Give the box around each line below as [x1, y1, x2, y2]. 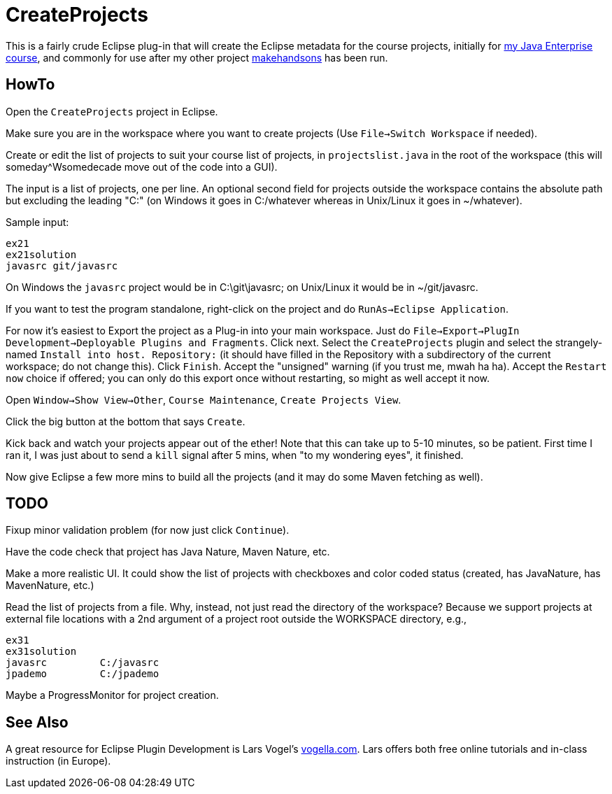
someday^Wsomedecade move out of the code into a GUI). [6, 160, 278, 173]
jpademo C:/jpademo [6, 668, 159, 680]
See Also [6, 713, 69, 731]
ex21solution [6, 248, 77, 260]
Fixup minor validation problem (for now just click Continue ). [6, 524, 290, 537]
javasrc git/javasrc [6, 260, 118, 271]
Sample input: [6, 215, 69, 228]
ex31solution [6, 646, 77, 658]
